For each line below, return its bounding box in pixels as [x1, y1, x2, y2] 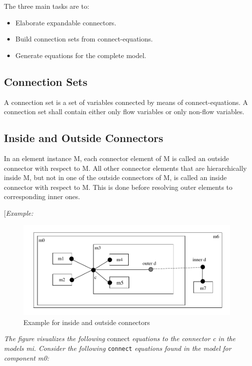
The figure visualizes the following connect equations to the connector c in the [4, 333, 236, 344]
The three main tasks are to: [4, 1, 89, 11]
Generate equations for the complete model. [15, 50, 146, 60]
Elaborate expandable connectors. [15, 17, 116, 27]
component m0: [4, 352, 49, 363]
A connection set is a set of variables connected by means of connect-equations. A [4, 97, 248, 107]
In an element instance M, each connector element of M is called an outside [4, 153, 229, 163]
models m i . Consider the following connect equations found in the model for [4, 343, 232, 353]
